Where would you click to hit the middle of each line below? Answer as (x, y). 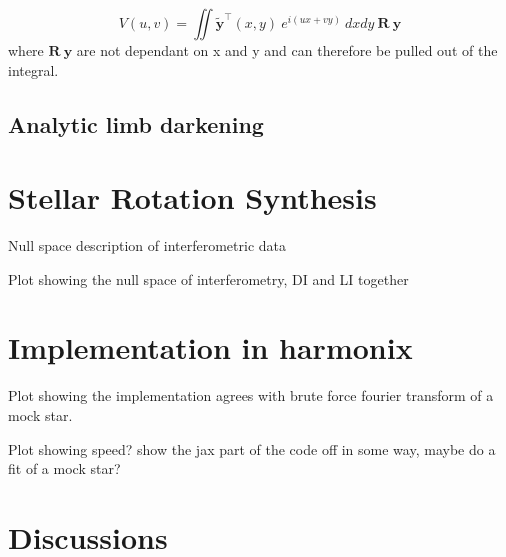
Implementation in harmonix (210, 347)
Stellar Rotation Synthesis (192, 197)
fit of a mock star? (64, 468)
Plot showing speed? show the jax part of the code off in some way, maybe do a (252, 448)
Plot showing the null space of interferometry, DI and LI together (208, 278)
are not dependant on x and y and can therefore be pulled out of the (287, 50)
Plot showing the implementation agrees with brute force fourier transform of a (251, 395)
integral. (33, 69)
